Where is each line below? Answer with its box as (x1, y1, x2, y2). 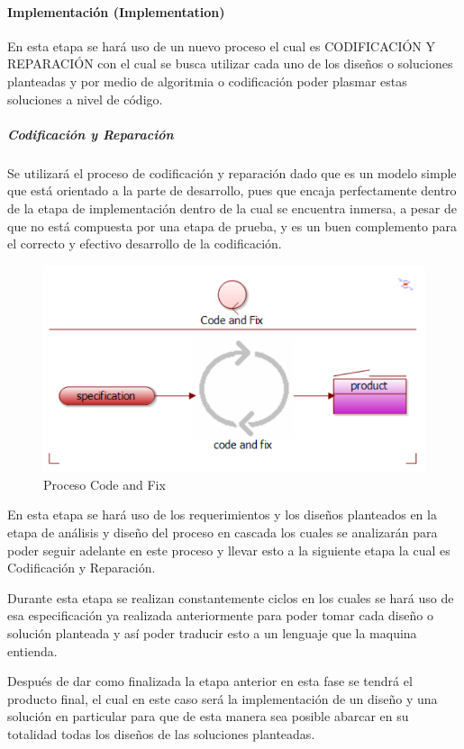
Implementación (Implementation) (7, 2, 225, 21)
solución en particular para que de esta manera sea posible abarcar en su (7, 707, 409, 726)
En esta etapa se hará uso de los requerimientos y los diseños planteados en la (7, 505, 437, 524)
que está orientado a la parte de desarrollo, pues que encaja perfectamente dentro (7, 181, 457, 200)
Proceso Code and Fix (43, 474, 166, 493)
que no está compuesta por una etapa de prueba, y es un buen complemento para (7, 216, 457, 235)
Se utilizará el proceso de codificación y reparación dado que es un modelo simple (7, 163, 457, 182)
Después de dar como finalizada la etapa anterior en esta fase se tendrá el (7, 672, 413, 690)
